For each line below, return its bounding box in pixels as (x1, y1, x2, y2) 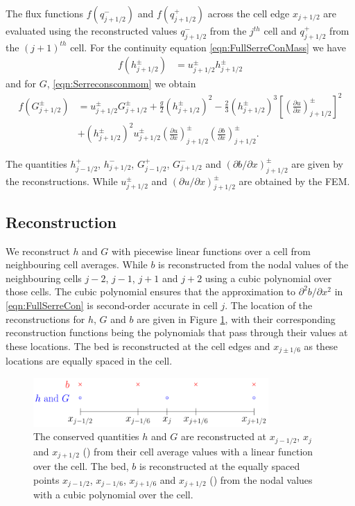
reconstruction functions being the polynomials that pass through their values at (6, 325, 348, 340)
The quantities (6, 156, 67, 171)
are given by (291, 156, 343, 171)
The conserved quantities (33, 429, 139, 444)
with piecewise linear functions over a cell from (112, 243, 311, 258)
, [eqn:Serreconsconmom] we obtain (46, 76, 196, 91)
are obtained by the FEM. (239, 173, 350, 188)
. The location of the (225, 298, 313, 313)
